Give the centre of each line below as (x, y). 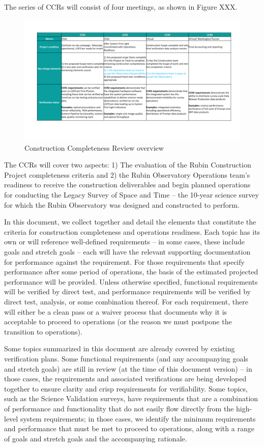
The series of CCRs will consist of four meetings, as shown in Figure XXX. (121, 7)
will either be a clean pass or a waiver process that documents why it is (116, 311)
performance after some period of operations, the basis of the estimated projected (131, 272)
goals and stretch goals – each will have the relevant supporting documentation (127, 252)
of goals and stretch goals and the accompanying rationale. (96, 438)
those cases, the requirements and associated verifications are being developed (125, 379)
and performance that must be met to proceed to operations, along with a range (129, 428)
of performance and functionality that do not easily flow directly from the (119, 408)
